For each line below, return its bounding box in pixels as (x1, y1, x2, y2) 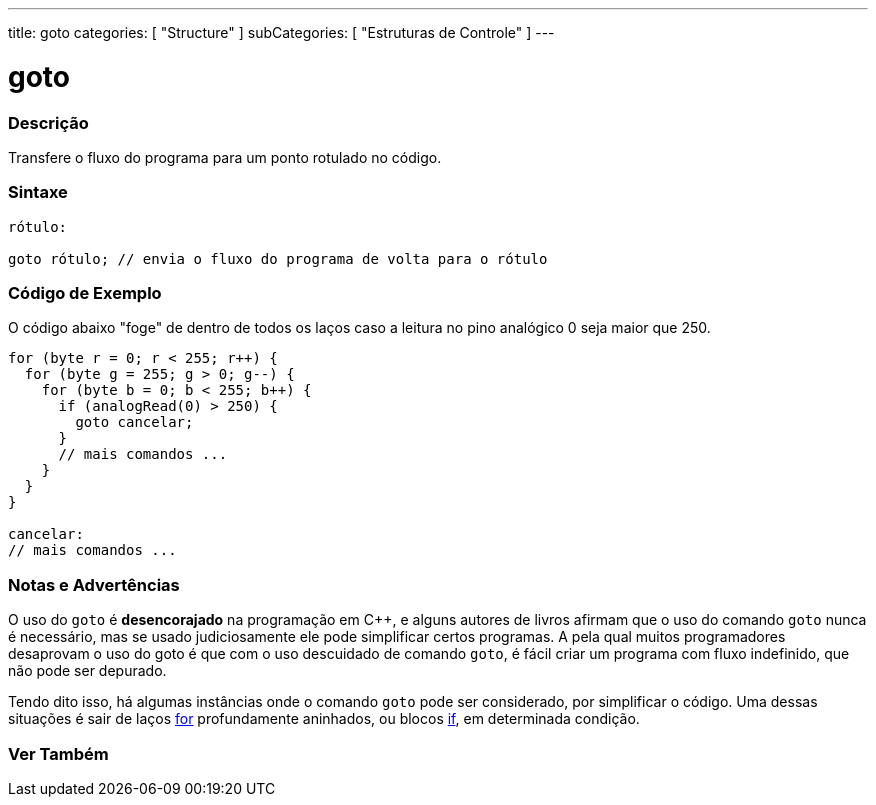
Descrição (8, 112, 89, 133)
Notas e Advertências (8, 574, 180, 595)
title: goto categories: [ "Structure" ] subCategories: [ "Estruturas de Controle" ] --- (8, 24, 555, 41)
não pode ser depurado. (8, 662, 167, 680)
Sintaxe (8, 182, 68, 203)
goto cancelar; (75, 414, 194, 431)
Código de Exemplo (8, 283, 162, 303)
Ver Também (8, 743, 109, 764)
